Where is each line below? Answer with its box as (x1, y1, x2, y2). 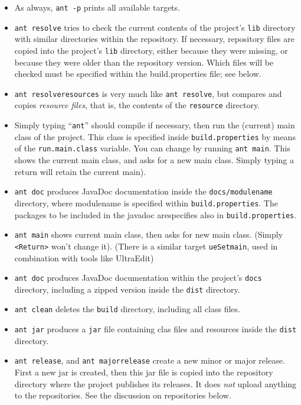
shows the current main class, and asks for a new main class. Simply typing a (14, 154, 294, 166)
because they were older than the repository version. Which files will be (14, 56, 274, 68)
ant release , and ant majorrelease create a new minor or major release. (14, 354, 285, 367)
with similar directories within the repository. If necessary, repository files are (14, 33, 295, 45)
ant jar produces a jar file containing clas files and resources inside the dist (14, 323, 297, 335)
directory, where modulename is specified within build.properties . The (14, 196, 278, 209)
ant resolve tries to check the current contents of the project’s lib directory (14, 21, 296, 33)
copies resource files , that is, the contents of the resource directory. (14, 99, 260, 111)
